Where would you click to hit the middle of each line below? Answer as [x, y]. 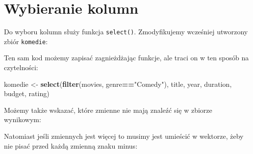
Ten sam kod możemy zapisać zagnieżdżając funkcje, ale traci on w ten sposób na [126, 58]
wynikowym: [23, 119]
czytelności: [21, 67]
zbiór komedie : [26, 41]
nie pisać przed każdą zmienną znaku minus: [71, 145]
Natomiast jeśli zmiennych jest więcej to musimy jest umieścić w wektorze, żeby [124, 136]
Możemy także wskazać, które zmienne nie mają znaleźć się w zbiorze [108, 110]
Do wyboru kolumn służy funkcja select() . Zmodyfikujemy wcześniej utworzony [126, 32]
